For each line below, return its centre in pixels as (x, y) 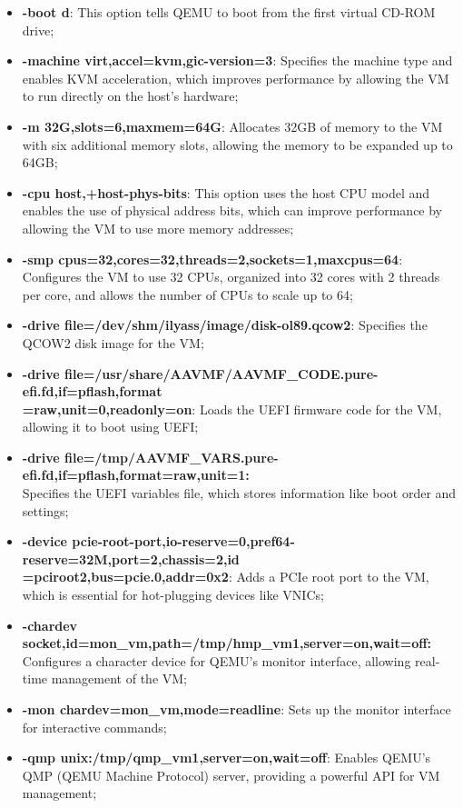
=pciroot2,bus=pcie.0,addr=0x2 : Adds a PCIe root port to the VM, (226, 577)
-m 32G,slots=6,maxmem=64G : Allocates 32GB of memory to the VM (232, 126)
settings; (45, 510)
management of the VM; (119, 678)
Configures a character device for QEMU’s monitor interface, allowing (217, 660)
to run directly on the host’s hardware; (130, 96)
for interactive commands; (94, 727)
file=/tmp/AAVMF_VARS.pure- (171, 457)
